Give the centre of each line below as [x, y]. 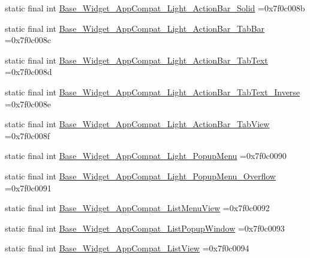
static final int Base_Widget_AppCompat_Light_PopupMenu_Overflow [140, 175]
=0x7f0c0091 [28, 187]
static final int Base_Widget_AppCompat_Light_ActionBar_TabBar [135, 28]
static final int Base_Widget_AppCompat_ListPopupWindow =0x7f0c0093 [145, 228]
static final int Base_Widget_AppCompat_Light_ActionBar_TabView [137, 124]
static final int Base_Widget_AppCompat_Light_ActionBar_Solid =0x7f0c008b [155, 8]
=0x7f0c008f [28, 135]
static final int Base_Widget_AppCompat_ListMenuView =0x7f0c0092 [137, 208]
